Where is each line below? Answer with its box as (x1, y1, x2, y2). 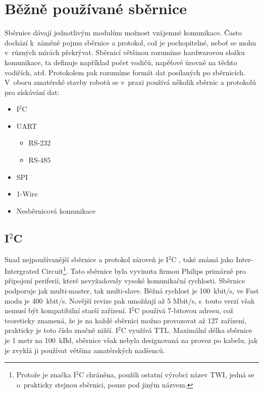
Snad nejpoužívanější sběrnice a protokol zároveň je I (5, 254, 169, 264)
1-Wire (16, 188, 38, 199)
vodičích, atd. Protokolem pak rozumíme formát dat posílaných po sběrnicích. (5, 67, 245, 77)
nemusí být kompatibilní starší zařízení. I (5, 305, 132, 316)
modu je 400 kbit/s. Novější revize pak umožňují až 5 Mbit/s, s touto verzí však (5, 295, 255, 306)
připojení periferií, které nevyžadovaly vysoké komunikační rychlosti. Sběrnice (5, 275, 245, 286)
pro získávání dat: (5, 86, 60, 97)
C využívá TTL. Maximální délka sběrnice (121, 325, 252, 335)
